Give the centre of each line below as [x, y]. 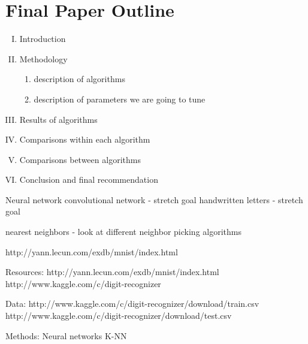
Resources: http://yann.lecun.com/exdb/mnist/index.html [112, 272]
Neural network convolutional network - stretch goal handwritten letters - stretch [154, 199]
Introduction [43, 39]
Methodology [43, 58]
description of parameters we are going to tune [120, 99]
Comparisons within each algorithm [85, 139]
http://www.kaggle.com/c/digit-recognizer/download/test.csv [119, 316]
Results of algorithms [58, 119]
